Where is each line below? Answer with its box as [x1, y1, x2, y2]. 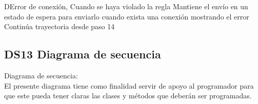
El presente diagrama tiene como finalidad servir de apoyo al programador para [4, 80, 254, 91]
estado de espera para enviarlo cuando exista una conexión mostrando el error [4, 11, 249, 22]
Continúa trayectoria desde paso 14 [4, 21, 115, 32]
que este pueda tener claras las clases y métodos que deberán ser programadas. [4, 90, 252, 101]
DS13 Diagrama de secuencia [4, 46, 161, 62]
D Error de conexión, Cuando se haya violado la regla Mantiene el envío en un [4, 1, 248, 11]
